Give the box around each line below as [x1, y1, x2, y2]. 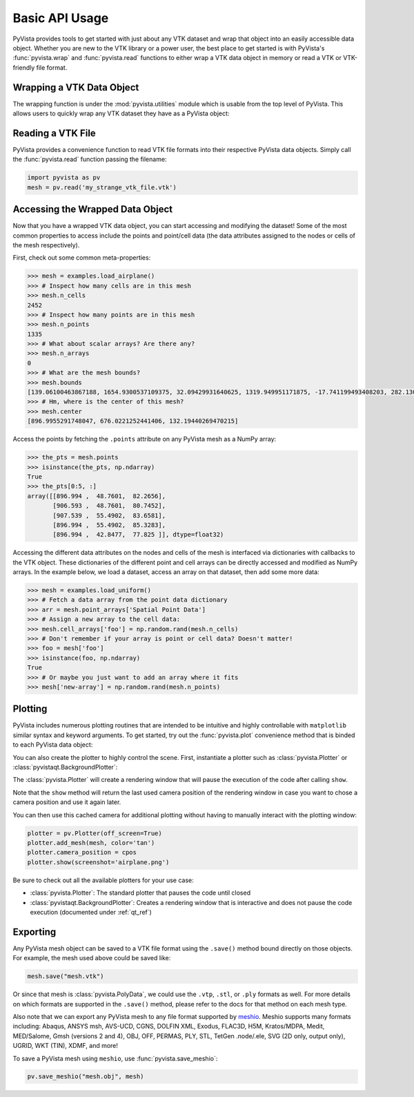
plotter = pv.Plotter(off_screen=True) [27, 829, 162, 837]
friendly [12, 63, 35, 72]
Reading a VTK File [12, 127, 96, 139]
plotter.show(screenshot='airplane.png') [27, 858, 170, 866]
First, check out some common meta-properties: [12, 254, 151, 262]
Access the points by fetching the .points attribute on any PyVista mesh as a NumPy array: [12, 435, 277, 443]
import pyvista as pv [27, 173, 101, 182]
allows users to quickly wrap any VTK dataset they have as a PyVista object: [12, 109, 230, 117]
